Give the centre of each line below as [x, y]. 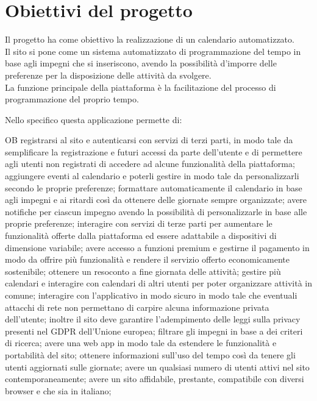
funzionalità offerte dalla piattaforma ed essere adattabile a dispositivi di [141, 236]
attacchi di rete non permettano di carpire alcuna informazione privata [137, 307]
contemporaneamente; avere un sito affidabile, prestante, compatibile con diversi [155, 379]
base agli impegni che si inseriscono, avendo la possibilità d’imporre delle [141, 63]
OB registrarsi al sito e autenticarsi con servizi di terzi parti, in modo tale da [149, 140]
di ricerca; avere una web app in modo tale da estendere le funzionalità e [141, 343]
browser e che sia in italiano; [58, 390]
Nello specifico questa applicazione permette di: [94, 119]
